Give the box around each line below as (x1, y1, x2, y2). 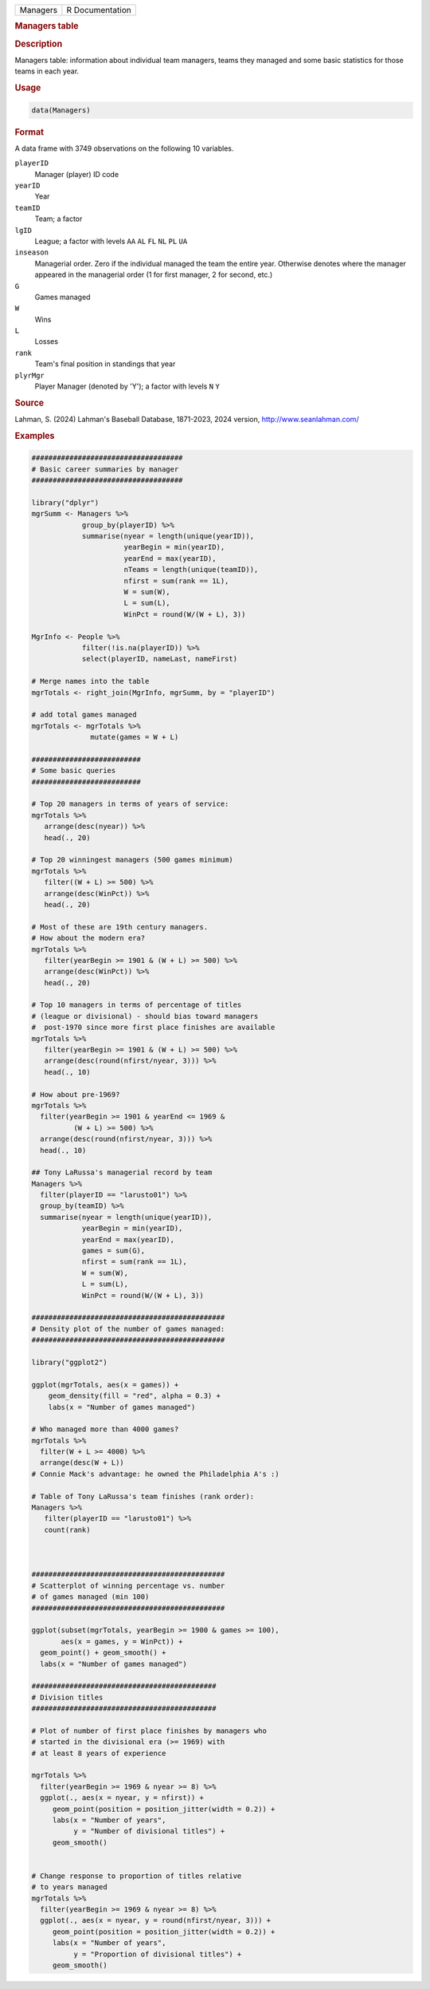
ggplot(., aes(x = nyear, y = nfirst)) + (40, 1794, 205, 1802)
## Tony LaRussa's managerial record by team (31, 1168, 213, 1177)
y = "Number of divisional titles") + (72, 1827, 225, 1836)
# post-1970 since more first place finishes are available (31, 1023, 276, 1032)
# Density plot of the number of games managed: (31, 1324, 225, 1333)
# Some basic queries (31, 766, 116, 775)
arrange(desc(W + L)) (40, 1458, 125, 1467)
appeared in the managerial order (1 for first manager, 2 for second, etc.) (34, 270, 273, 279)
